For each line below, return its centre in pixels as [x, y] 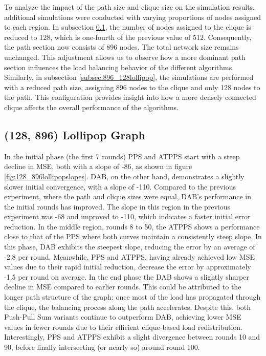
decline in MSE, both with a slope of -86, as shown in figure [98, 166]
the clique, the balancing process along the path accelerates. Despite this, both [128, 307]
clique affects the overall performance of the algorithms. [91, 107]
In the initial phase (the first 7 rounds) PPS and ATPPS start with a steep [122, 156]
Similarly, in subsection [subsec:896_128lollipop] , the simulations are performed [129, 77]
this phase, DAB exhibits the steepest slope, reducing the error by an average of [130, 247]
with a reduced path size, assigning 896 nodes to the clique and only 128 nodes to [132, 87]
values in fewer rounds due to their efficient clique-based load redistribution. [124, 327]
